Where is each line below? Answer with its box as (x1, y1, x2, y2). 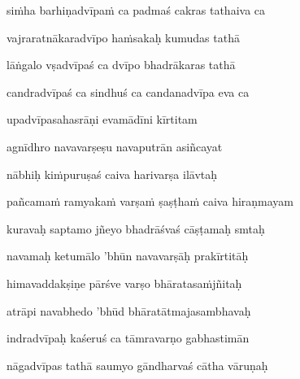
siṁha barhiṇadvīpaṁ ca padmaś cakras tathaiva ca (7, 2, 266, 18)
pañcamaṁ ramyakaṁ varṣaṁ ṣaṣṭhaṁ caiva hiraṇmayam (7, 193, 294, 210)
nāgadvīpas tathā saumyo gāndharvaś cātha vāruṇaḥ (7, 356, 268, 373)
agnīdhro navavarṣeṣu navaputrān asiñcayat (7, 137, 223, 155)
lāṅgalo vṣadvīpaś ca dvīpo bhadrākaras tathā (7, 56, 236, 73)
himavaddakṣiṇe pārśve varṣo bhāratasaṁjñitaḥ (7, 274, 242, 291)
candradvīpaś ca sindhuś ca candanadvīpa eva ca (7, 83, 250, 100)
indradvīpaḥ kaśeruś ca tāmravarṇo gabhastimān (7, 329, 250, 346)
